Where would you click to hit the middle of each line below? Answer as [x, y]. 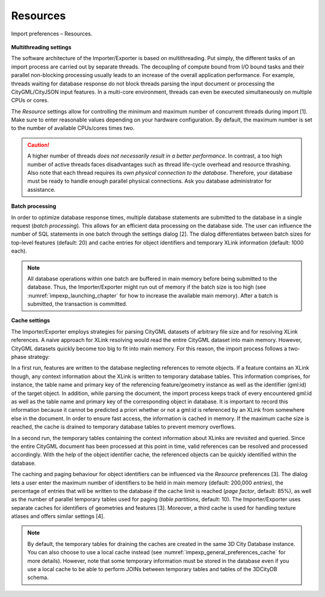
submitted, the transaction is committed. [77, 304]
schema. [38, 578]
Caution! [39, 145]
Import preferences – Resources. [52, 34]
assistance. [42, 189]
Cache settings [31, 320]
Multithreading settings [41, 47]
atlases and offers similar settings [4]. [58, 516]
